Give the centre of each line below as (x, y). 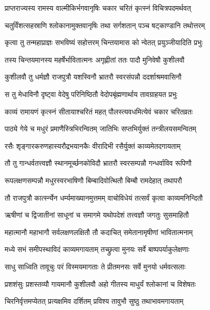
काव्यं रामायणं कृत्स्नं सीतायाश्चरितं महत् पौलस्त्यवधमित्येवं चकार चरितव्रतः (99, 111)
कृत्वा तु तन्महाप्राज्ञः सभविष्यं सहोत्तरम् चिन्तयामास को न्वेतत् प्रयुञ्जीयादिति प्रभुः (104, 42)
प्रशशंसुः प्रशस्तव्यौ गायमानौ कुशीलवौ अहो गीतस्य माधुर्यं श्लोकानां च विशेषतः (100, 284)
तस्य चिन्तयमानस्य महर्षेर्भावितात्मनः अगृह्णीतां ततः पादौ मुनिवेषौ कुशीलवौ (95, 59)
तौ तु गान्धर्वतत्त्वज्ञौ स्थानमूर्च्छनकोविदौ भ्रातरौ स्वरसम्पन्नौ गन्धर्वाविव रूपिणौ (98, 163)
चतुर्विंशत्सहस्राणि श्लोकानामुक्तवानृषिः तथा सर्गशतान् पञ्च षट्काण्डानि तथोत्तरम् (105, 25)
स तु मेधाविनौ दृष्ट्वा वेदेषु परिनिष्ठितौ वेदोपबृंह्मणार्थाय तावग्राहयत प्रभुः (91, 94)
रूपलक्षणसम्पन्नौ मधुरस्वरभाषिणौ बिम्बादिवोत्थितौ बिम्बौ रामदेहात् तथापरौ (93, 180)
